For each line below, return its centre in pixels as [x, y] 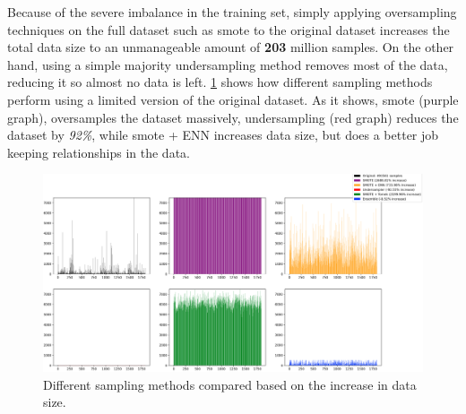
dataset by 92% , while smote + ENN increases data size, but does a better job [223, 135]
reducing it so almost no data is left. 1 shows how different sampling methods [220, 82]
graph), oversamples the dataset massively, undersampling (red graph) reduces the [233, 117]
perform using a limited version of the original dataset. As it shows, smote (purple [233, 99]
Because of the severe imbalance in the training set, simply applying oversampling [232, 12]
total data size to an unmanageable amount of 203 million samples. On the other [231, 47]
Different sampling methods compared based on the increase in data [230, 384]
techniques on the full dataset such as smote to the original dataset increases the [229, 29]
